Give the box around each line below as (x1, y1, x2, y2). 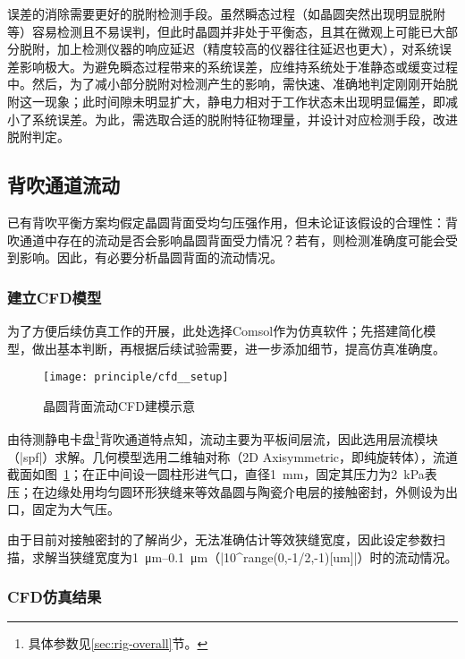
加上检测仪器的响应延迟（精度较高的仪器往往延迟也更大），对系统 (56, 39, 439, 58)
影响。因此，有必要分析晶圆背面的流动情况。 (19, 248, 283, 267)
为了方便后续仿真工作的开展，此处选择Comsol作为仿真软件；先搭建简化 (7, 321, 424, 339)
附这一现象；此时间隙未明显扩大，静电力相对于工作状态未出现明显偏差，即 (7, 91, 445, 110)
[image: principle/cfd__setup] (43, 371, 229, 384)
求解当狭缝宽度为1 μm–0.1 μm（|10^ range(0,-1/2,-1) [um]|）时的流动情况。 (31, 547, 458, 566)
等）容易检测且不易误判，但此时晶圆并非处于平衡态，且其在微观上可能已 (7, 21, 433, 40)
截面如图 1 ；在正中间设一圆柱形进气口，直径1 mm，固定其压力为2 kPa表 (7, 465, 437, 484)
